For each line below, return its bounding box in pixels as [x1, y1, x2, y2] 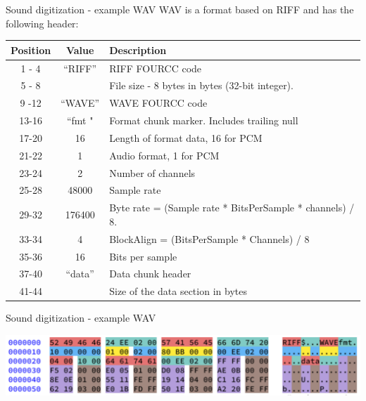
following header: [6, 15, 79, 30]
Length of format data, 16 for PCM [109, 130, 263, 145]
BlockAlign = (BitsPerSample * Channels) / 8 [109, 231, 310, 246]
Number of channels [109, 165, 196, 180]
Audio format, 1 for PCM [109, 147, 220, 162]
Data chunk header [109, 266, 191, 281]
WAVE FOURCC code [109, 96, 208, 110]
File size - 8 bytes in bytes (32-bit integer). [109, 78, 294, 93]
